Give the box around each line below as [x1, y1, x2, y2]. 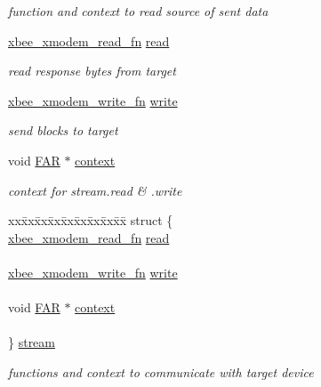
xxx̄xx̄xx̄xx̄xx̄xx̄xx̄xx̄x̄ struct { [8, 211, 173, 230]
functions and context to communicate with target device [8, 362, 314, 381]
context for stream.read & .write [8, 181, 182, 199]
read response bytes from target [8, 61, 176, 80]
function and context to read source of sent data [8, 2, 269, 20]
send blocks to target [8, 121, 118, 140]
